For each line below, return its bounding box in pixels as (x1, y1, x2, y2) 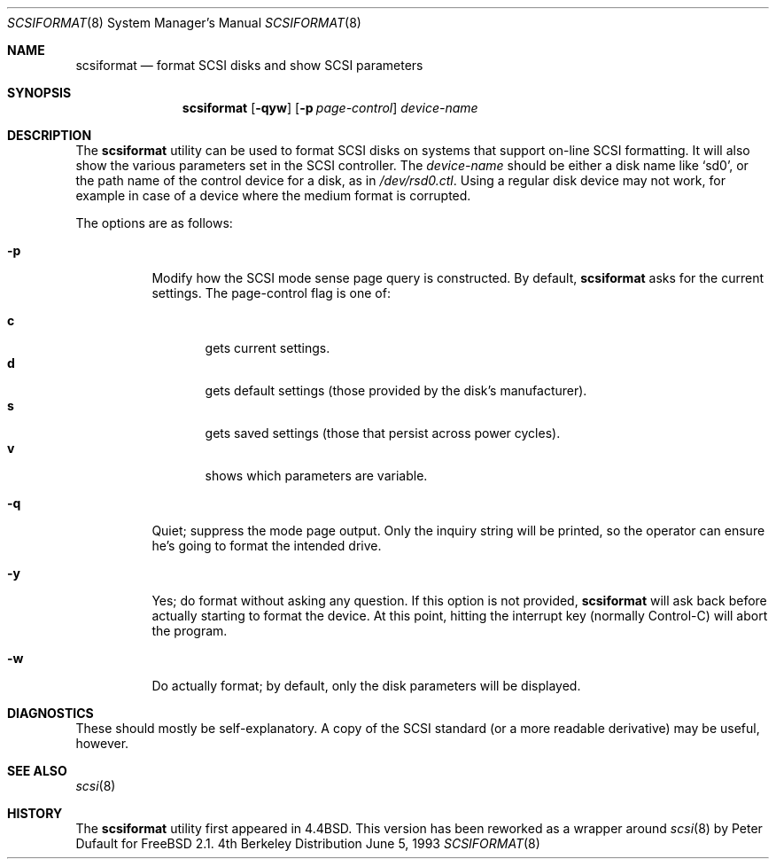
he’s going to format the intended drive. (151, 538, 382, 553)
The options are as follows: (75, 215, 233, 230)
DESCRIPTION (7, 128, 92, 143)
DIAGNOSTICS (7, 706, 94, 721)
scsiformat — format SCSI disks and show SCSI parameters (75, 58, 423, 73)
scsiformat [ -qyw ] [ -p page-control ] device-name (182, 100, 478, 115)
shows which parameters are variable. (205, 468, 428, 483)
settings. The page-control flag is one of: (151, 285, 391, 300)
